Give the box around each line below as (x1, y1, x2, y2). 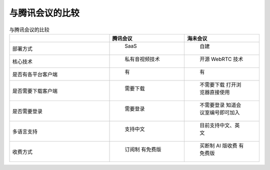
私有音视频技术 (124, 55, 160, 62)
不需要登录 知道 (199, 101, 236, 108)
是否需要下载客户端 (12, 87, 57, 94)
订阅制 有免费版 (124, 145, 161, 152)
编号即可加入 (209, 109, 240, 116)
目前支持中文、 (199, 121, 235, 128)
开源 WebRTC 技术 (199, 55, 243, 62)
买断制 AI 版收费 (199, 142, 237, 149)
